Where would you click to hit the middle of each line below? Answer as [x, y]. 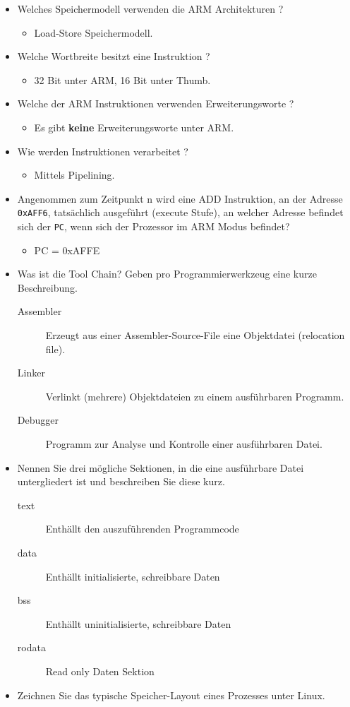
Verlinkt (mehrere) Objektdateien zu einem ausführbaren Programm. [195, 396]
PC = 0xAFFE [67, 250]
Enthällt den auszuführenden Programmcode [142, 529]
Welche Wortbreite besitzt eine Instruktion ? [114, 56]
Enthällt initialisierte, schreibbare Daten [133, 576]
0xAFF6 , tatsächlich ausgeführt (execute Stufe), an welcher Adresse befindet [180, 212]
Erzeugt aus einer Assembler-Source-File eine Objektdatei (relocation [195, 335]
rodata [31, 647]
